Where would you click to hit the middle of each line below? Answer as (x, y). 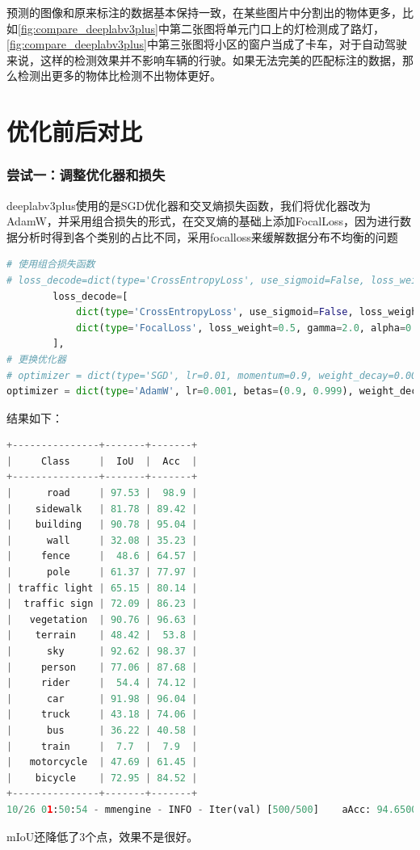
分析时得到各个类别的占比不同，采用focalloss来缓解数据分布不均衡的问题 (208, 236)
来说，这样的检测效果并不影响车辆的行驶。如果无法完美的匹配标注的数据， (204, 59)
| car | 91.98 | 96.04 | (102, 699)
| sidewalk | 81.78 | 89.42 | (102, 509)
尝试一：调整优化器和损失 (86, 175)
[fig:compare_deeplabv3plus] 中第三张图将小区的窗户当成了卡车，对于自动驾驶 (207, 44)
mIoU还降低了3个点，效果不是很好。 (103, 836)
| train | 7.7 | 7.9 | (102, 746)
